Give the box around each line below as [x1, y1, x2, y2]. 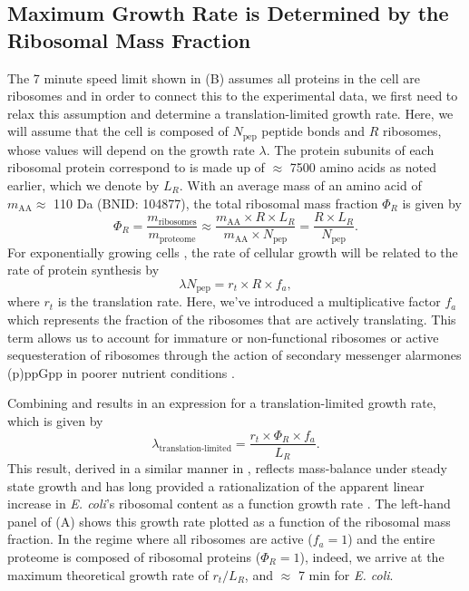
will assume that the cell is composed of [7, 121, 229, 140]
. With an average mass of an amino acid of [179, 176, 422, 195]
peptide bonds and [261, 121, 365, 140]
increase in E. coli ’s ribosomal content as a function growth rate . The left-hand [7, 494, 451, 513]
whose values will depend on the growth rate [7, 140, 255, 159]
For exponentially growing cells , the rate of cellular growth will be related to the [7, 242, 458, 261]
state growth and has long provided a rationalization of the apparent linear [7, 476, 425, 495]
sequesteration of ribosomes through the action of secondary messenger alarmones [7, 345, 462, 364]
